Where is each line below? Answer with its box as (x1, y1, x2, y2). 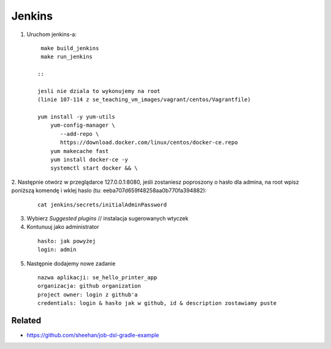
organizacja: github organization (37, 282, 141, 290)
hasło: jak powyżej (37, 238, 96, 244)
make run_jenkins (40, 53, 93, 61)
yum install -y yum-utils (37, 113, 116, 121)
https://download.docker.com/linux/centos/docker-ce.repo (60, 139, 238, 146)
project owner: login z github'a (37, 291, 138, 298)
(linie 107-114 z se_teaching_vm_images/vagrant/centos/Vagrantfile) (37, 96, 251, 103)
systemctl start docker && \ (50, 165, 138, 171)
